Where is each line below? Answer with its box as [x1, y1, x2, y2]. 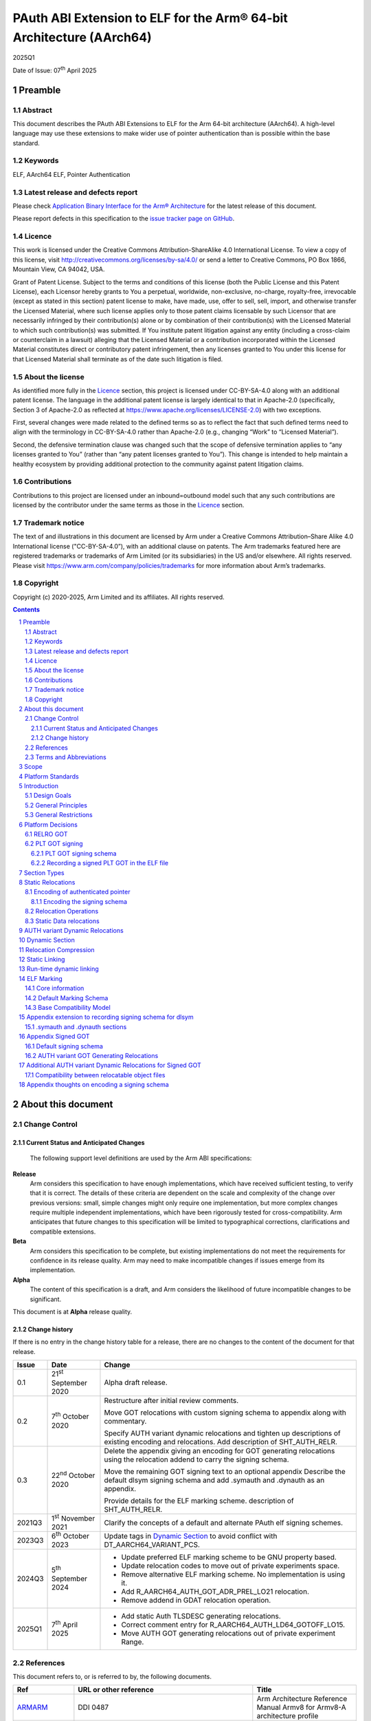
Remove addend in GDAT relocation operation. [121, 1596, 271, 1605]
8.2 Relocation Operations [25, 907, 99, 916]
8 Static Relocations [19, 878, 76, 886]
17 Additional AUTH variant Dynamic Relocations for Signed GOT [19, 1061, 202, 1070]
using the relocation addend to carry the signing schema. [104, 1455, 289, 1464]
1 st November [52, 1512, 95, 1523]
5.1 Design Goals [25, 792, 71, 800]
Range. [121, 1637, 144, 1647]
